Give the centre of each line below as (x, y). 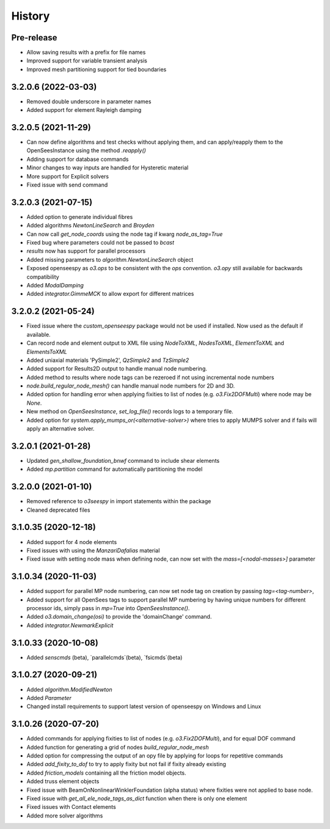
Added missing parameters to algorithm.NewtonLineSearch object (110, 259)
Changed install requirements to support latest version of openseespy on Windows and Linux (144, 707)
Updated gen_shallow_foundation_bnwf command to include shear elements (123, 460)
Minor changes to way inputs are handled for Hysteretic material (108, 168)
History (31, 16)
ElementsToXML (47, 352)
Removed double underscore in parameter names (89, 101)
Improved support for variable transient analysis (87, 61)
